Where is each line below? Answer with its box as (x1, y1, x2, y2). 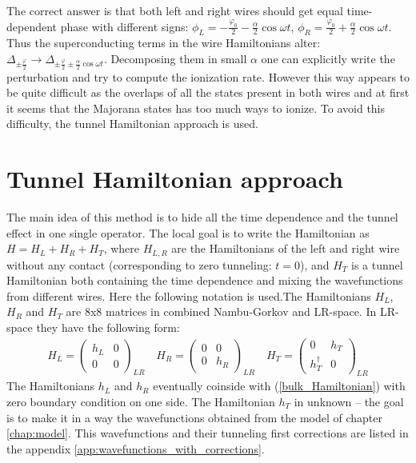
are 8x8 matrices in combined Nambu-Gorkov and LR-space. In (66, 303, 377, 320)
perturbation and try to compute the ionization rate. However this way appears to (6, 68, 410, 85)
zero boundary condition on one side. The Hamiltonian (6, 393, 275, 409)
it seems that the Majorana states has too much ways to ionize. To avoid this (6, 99, 386, 116)
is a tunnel (351, 256, 403, 273)
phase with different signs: (60, 18, 189, 34)
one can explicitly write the (261, 50, 395, 66)
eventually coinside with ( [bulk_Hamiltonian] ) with (153, 377, 406, 394)
